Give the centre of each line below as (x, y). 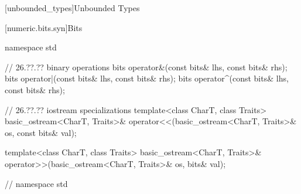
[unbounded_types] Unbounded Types (72, 8)
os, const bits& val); (41, 132)
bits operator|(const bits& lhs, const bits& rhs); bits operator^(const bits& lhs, (147, 78)
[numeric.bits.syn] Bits (44, 27)
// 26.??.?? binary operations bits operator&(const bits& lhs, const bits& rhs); (146, 67)
